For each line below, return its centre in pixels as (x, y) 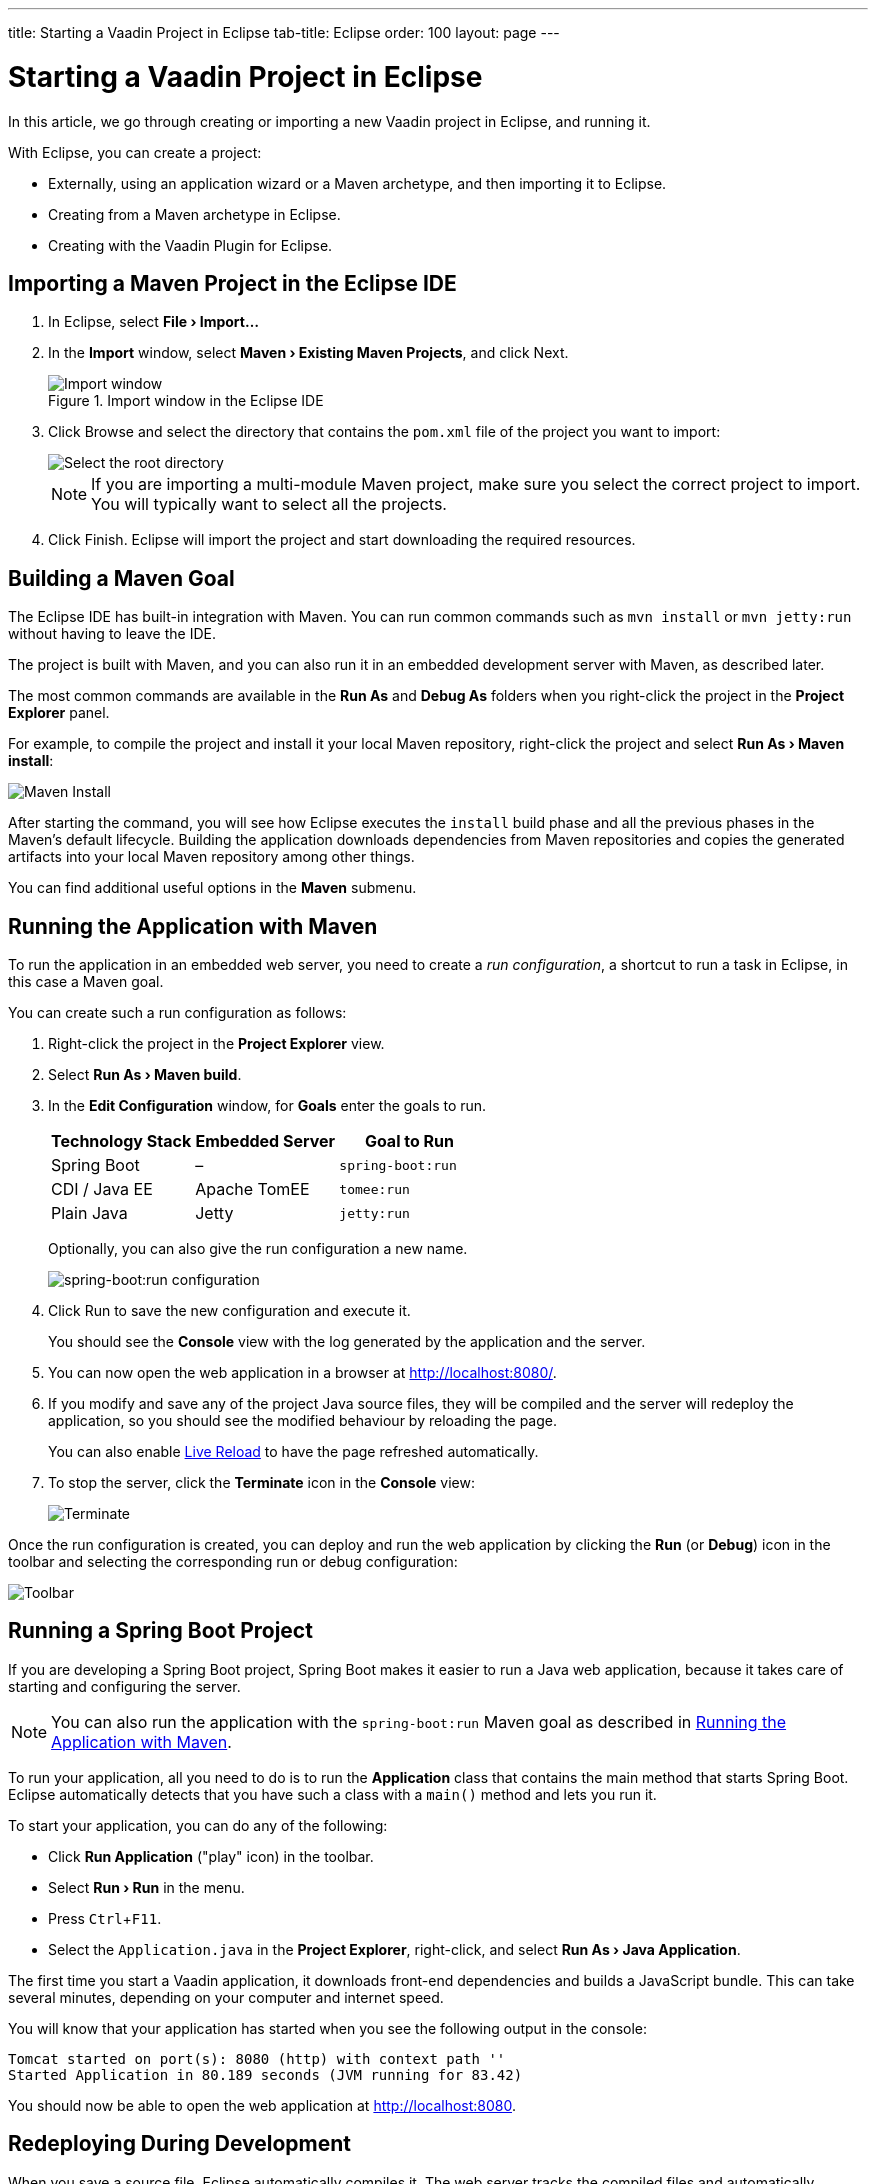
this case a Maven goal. (86, 982)
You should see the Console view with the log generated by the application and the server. (347, 1342)
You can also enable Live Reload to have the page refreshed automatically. (293, 1452)
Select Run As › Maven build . (145, 1075)
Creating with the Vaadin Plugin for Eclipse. (190, 245)
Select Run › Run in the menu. (146, 1887)
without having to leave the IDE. (112, 634)
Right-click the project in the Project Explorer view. (216, 1044)
